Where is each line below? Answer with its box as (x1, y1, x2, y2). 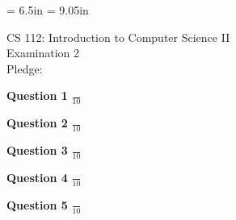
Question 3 (6, 142, 68, 159)
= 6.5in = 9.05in (6, 2, 89, 18)
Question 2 (6, 114, 68, 131)
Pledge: (6, 60, 43, 77)
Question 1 (6, 87, 68, 104)
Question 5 (6, 196, 68, 213)
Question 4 (6, 168, 68, 185)
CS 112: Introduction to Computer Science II (6, 28, 230, 45)
